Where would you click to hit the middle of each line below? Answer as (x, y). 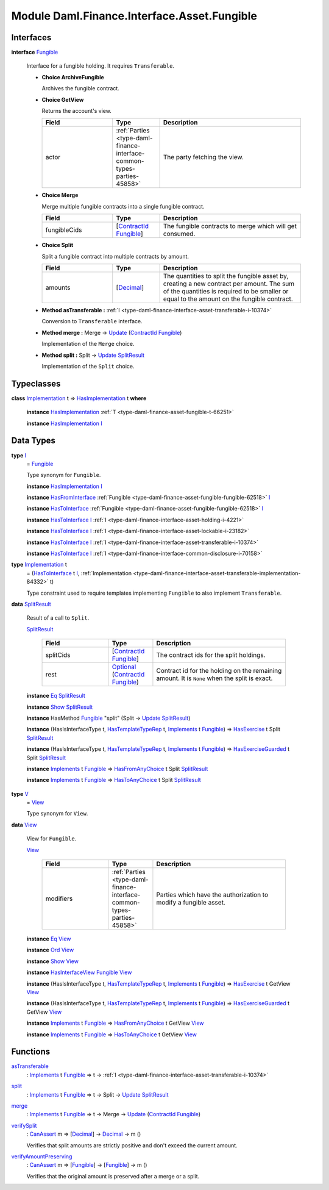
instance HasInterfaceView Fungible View (79, 972)
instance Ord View (50, 950)
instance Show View (53, 961)
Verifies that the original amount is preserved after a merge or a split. (113, 1176)
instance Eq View (49, 939)
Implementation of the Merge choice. (88, 344)
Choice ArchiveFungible (73, 77)
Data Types (34, 441)
